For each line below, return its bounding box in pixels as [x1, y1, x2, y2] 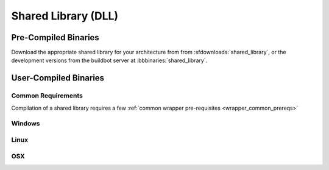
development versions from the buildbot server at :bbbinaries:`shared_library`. [11, 57, 208, 64]
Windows [11, 119, 40, 128]
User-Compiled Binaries [11, 73, 105, 83]
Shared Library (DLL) [11, 9, 119, 23]
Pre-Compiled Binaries [11, 32, 100, 43]
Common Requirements [11, 91, 83, 100]
